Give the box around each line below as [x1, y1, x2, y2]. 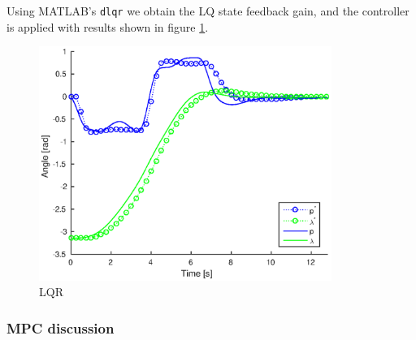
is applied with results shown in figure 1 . [6, 18, 209, 35]
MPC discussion [6, 317, 115, 338]
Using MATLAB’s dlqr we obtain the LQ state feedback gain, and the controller [6, 2, 409, 19]
